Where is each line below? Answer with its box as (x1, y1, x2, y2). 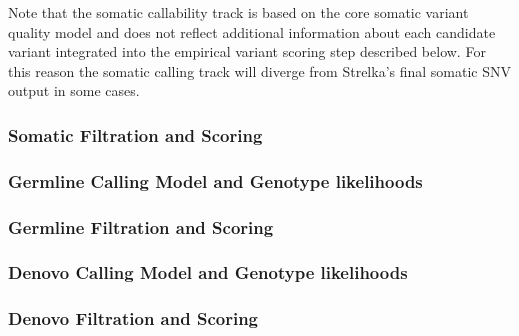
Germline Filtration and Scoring (8, 214, 274, 239)
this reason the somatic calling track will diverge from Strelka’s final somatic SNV (8, 60, 512, 81)
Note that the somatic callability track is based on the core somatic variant (8, 2, 469, 22)
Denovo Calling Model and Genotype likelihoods (8, 260, 408, 285)
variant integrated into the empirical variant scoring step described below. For (8, 41, 486, 62)
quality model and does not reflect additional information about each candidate (8, 21, 496, 42)
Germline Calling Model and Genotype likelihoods (8, 168, 423, 193)
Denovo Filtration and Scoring (8, 306, 258, 331)
